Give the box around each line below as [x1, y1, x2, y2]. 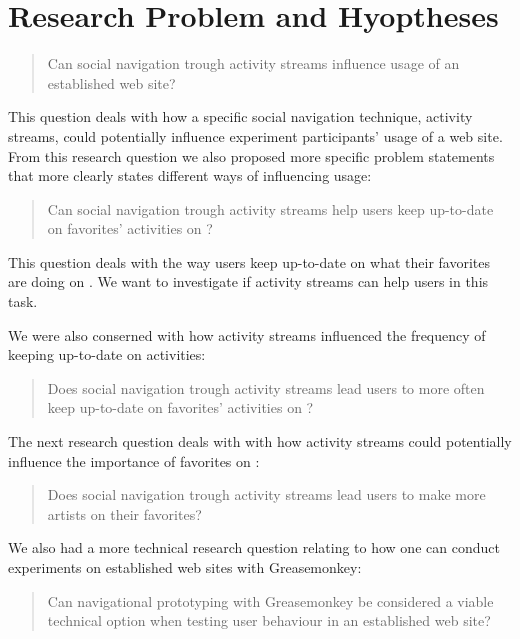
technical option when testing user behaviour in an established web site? [47, 610, 491, 631]
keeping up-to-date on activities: [8, 344, 206, 365]
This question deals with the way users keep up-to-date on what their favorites [8, 251, 490, 272]
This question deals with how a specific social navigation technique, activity [8, 106, 473, 127]
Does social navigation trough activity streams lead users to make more [47, 484, 486, 505]
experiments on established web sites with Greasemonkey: [8, 557, 362, 577]
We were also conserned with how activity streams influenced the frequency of [8, 324, 486, 345]
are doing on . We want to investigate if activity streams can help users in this [8, 271, 489, 292]
